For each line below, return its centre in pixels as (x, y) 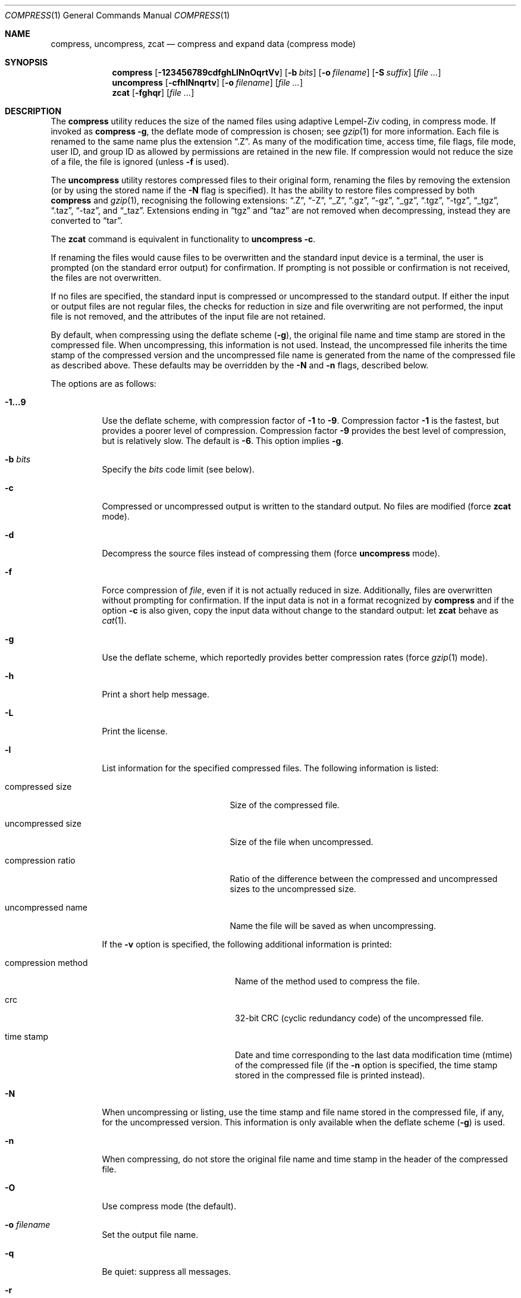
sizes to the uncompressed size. (293, 889)
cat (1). (114, 620)
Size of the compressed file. (285, 805)
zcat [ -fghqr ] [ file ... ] (153, 93)
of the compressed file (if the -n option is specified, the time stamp (366, 1065)
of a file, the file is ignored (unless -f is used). (140, 162)
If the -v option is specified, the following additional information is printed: (247, 944)
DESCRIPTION (33, 111)
